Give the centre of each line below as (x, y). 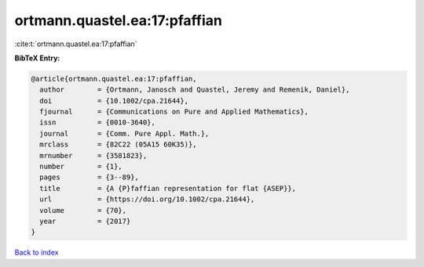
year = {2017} (85, 221)
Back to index (37, 253)
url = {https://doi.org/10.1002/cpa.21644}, (147, 199)
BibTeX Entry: (37, 58)
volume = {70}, (83, 210)
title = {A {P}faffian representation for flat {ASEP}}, (168, 188)
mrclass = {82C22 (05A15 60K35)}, (118, 144)
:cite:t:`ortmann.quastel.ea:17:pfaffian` (76, 44)
